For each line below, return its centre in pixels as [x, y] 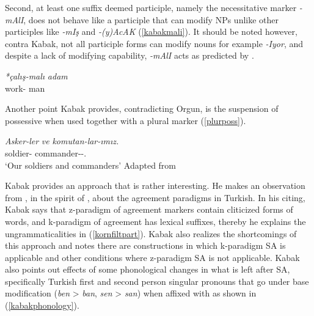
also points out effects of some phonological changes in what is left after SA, [148, 269]
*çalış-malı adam [36, 75]
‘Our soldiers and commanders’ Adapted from [91, 165]
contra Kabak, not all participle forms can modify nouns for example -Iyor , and [154, 43]
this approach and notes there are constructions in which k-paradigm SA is [145, 245]
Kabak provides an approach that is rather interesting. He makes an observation [155, 186]
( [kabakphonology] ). [42, 305]
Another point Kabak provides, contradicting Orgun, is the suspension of [142, 108]
